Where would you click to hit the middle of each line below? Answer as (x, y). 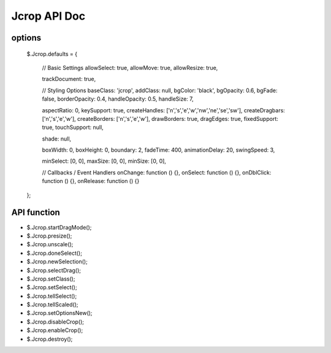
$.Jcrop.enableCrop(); (55, 330)
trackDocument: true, (69, 79)
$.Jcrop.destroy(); (50, 339)
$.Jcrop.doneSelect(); (55, 253)
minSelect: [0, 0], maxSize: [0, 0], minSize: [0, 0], (104, 161)
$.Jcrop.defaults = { (52, 54)
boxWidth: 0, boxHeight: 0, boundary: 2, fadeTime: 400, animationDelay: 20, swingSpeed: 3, (158, 150)
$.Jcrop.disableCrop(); (55, 322)
